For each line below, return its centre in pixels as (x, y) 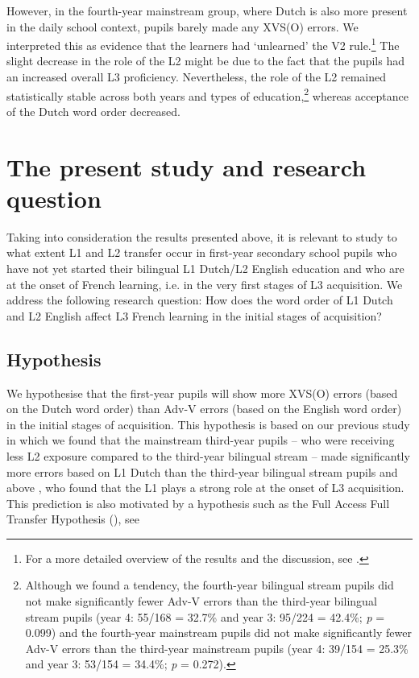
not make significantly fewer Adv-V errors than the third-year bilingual (201, 601)
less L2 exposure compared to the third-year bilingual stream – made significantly (208, 455)
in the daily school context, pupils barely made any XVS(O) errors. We (183, 26)
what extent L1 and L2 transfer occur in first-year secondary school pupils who (202, 252)
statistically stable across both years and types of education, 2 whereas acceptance (207, 94)
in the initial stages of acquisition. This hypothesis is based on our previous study (208, 424)
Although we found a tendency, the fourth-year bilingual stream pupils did (209, 585)
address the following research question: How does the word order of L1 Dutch (200, 300)
